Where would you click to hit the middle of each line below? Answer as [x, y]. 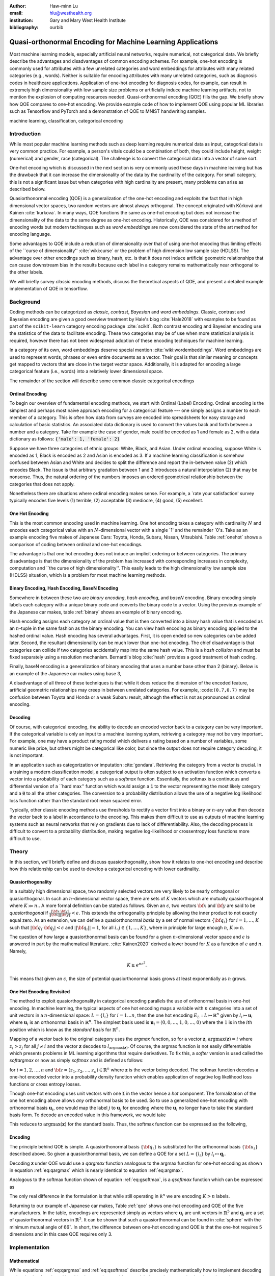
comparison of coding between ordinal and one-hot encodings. [76, 544]
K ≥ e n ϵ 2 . [137, 964]
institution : [21, 20]
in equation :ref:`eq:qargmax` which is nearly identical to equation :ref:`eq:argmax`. [96, 1170]
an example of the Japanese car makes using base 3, [65, 673]
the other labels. [26, 272]
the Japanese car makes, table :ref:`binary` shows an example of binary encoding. [96, 612]
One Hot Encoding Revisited [40, 991]
